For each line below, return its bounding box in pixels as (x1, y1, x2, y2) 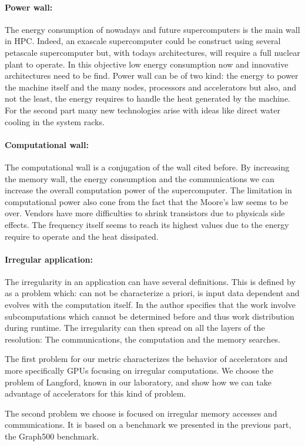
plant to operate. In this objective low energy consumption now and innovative (5, 58, 289, 70)
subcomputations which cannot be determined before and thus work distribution (5, 310, 294, 322)
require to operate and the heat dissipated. (5, 230, 159, 242)
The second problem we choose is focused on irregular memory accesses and (5, 407, 277, 419)
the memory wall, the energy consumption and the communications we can (5, 172, 274, 185)
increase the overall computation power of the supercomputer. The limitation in (5, 184, 292, 196)
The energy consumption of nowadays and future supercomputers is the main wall (5, 23, 300, 35)
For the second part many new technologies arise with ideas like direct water (5, 103, 280, 116)
